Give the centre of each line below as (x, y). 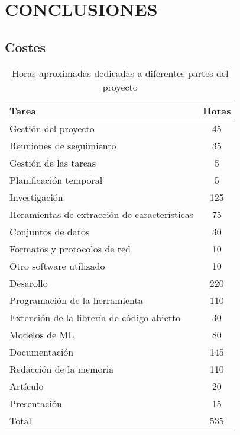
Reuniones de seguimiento (63, 145)
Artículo (27, 386)
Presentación (36, 403)
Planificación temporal (56, 180)
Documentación (42, 351)
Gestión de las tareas (53, 162)
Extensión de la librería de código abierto (95, 317)
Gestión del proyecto (52, 128)
